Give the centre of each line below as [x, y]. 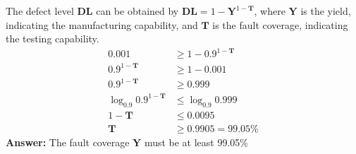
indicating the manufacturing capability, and [102, 24]
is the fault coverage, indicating [280, 24]
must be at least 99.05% [196, 142]
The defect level [40, 11]
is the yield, [326, 11]
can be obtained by [137, 11]
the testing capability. [53, 38]
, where [270, 11]
